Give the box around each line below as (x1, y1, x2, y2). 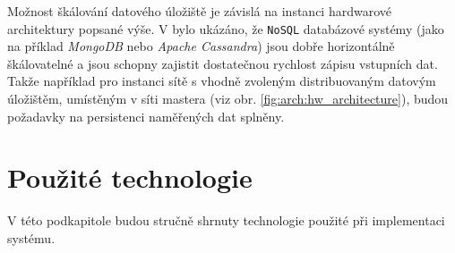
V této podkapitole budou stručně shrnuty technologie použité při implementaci (7, 211, 445, 230)
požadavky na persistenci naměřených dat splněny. (7, 106, 285, 125)
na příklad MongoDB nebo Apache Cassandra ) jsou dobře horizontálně (7, 37, 395, 55)
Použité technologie (7, 159, 253, 196)
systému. (7, 228, 56, 247)
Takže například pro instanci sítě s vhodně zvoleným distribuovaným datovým (7, 72, 436, 90)
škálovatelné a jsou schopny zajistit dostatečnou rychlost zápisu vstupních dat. (7, 54, 438, 72)
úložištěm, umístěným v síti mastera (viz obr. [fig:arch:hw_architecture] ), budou (7, 89, 449, 108)
